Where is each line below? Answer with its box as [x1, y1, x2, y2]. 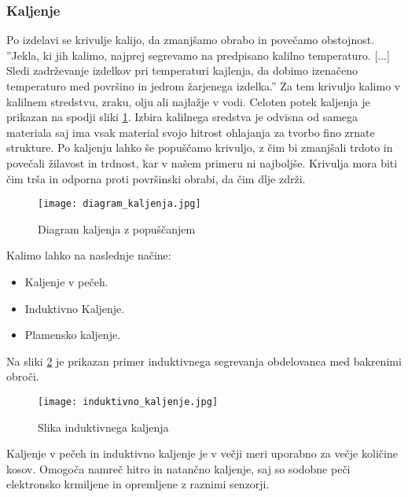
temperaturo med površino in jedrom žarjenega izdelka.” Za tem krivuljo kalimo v [6, 78, 401, 94]
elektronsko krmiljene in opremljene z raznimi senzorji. [6, 476, 270, 492]
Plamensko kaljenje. [24, 326, 121, 343]
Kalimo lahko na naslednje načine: [6, 247, 171, 263]
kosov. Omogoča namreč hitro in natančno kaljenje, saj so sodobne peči [6, 460, 351, 477]
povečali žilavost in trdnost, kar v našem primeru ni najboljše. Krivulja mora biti [6, 154, 398, 171]
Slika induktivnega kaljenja [38, 418, 169, 435]
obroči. [6, 368, 39, 385]
